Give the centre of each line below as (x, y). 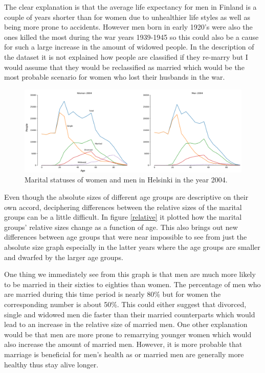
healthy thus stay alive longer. (51, 364)
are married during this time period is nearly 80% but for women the (113, 294)
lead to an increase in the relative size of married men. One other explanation (126, 324)
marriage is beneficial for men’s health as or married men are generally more (124, 354)
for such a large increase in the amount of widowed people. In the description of (129, 47)
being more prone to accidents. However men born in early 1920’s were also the (128, 27)
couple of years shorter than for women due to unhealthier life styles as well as (127, 17)
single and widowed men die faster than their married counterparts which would (130, 314)
